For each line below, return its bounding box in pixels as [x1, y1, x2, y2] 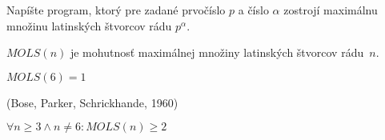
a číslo [238, 2, 269, 18]
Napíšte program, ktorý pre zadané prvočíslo [6, 2, 226, 18]
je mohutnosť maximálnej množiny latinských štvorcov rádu [70, 44, 364, 61]
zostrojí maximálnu [283, 2, 378, 18]
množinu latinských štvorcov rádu [6, 17, 172, 34]
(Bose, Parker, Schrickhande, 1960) [6, 94, 178, 110]
